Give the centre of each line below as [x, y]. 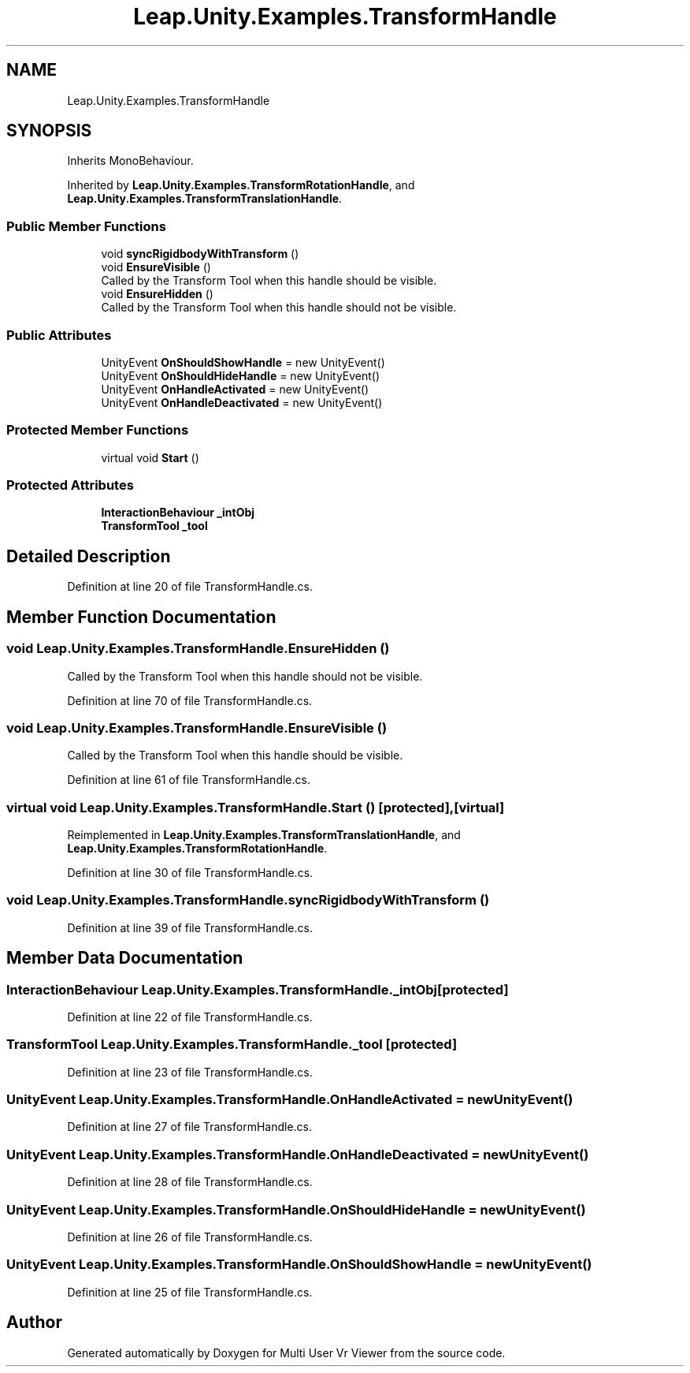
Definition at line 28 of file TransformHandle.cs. [190, 1182]
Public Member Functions [86, 226]
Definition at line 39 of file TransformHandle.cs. [190, 927]
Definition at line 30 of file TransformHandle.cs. [190, 873]
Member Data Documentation [125, 958]
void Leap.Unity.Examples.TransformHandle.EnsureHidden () [198, 649]
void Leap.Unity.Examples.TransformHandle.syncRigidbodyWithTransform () [248, 900]
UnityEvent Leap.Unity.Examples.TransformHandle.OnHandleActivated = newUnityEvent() [290, 1100]
